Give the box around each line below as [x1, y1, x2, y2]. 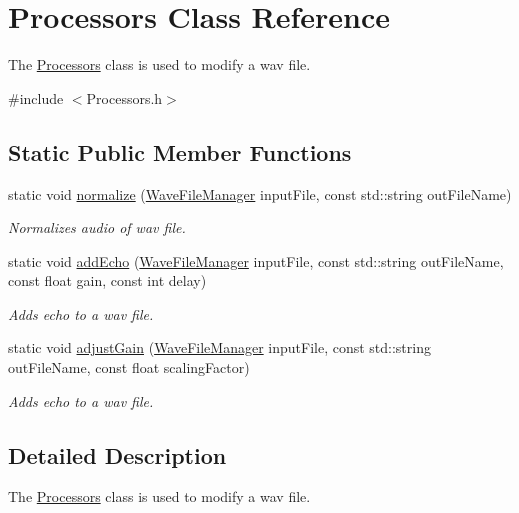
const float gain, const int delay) [8, 270, 207, 291]
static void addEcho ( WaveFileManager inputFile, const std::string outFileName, [8, 250, 504, 271]
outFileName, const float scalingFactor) [8, 357, 250, 378]
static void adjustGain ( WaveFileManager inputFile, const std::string [8, 337, 431, 358]
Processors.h [86, 87, 163, 108]
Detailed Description [8, 439, 227, 470]
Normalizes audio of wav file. [8, 217, 186, 238]
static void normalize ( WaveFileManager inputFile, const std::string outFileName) [8, 183, 512, 204]
